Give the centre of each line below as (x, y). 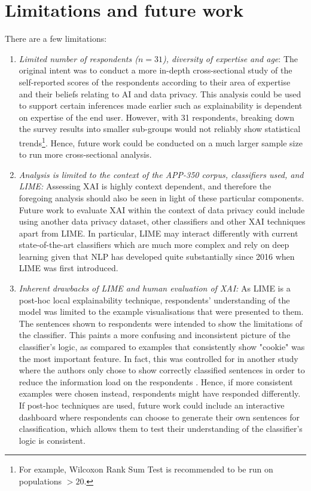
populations (40, 481)
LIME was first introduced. (68, 268)
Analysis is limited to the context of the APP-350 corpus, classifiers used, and (161, 174)
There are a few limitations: (56, 39)
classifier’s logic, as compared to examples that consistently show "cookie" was (162, 347)
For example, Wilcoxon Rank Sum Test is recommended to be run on (146, 469)
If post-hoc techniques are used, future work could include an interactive (152, 405)
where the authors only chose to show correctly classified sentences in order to (162, 370)
